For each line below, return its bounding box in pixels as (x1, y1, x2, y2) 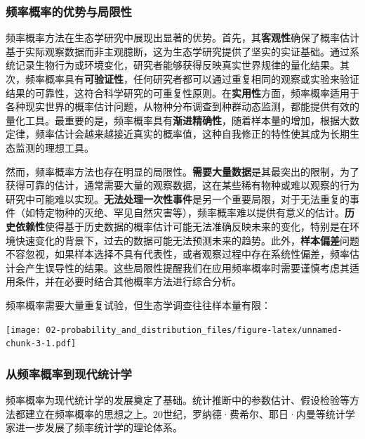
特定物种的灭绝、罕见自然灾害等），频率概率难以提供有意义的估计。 (34, 205, 345, 220)
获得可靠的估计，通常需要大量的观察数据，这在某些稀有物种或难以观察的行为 (6, 178, 359, 192)
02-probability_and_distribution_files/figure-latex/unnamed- (46, 325, 343, 335)
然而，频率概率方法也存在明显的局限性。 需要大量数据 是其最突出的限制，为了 (6, 164, 359, 178)
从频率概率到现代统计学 (6, 365, 132, 382)
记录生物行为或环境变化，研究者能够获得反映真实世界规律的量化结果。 (15, 58, 340, 72)
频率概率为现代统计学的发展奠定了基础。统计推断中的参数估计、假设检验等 (6, 393, 350, 407)
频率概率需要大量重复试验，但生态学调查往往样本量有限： (6, 297, 271, 312)
